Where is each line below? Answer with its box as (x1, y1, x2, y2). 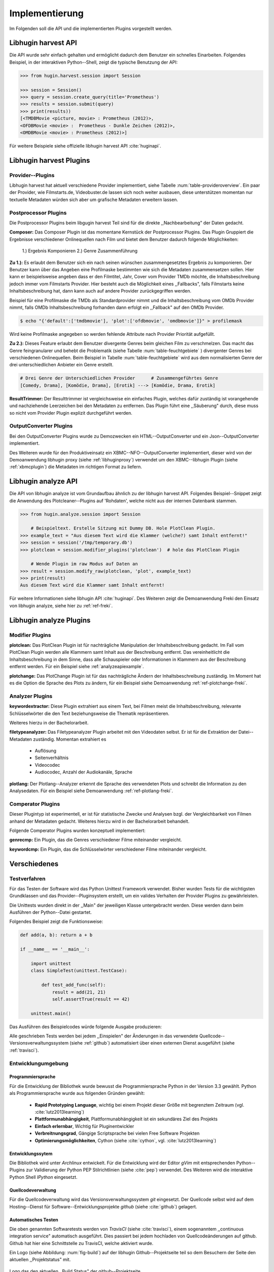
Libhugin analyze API (9, 477, 78, 486)
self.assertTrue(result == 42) (52, 996, 130, 1002)
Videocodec (35, 762, 60, 768)
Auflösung (35, 748, 57, 754)
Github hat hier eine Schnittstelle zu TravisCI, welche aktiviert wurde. (9, 1240, 154, 1246)
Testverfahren (9, 875, 46, 882)
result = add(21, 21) (52, 989, 106, 995)
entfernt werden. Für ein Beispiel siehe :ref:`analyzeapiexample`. (9, 663, 144, 670)
